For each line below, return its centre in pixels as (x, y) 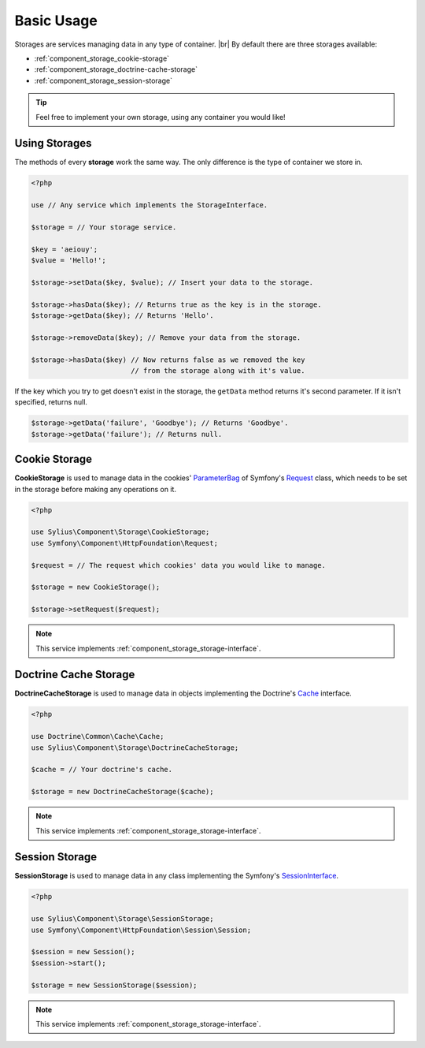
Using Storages (53, 143)
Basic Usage (56, 21)
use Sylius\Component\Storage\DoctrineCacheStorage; (135, 748)
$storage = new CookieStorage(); (96, 587)
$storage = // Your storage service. (104, 227)
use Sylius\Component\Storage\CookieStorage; (120, 532)
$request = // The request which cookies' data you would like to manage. (179, 565)
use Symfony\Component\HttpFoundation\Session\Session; (141, 930)
